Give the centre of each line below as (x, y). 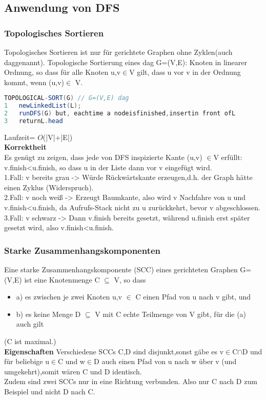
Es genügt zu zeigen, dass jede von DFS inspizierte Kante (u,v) (103, 157)
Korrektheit (25, 147)
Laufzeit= (20, 137)
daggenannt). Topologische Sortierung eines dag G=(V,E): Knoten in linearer (126, 62)
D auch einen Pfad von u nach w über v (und (165, 361)
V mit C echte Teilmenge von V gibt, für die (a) (171, 314)
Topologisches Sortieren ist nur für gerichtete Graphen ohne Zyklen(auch (118, 52)
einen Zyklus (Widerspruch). (49, 187)
